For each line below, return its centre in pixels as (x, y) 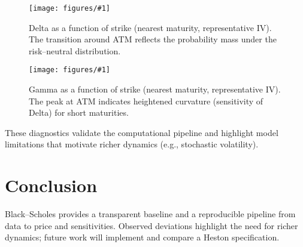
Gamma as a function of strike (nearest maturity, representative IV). (155, 89)
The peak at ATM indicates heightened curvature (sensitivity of (146, 101)
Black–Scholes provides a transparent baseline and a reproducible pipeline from (150, 214)
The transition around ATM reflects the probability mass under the (153, 39)
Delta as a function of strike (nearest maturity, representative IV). (150, 27)
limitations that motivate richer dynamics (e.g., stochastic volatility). (132, 144)
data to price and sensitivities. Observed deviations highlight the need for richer (151, 225)
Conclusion (51, 185)
